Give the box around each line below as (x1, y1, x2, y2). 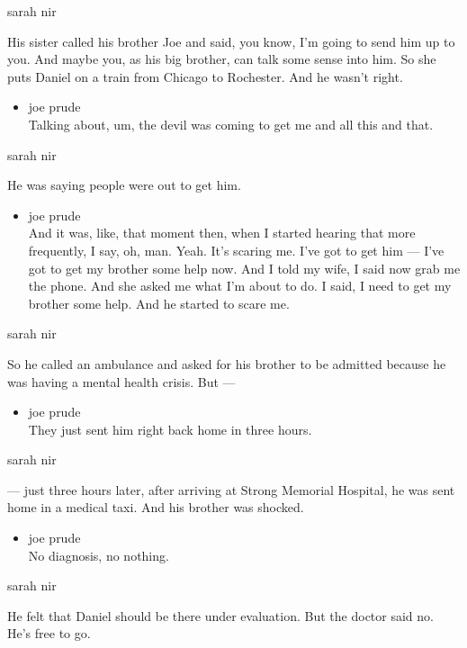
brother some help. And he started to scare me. (28, 293, 290, 312)
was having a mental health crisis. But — (7, 372, 236, 391)
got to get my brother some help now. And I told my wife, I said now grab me (28, 258, 461, 277)
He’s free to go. (7, 624, 91, 643)
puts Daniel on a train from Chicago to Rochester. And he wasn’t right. (7, 67, 403, 85)
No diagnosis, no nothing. (28, 545, 169, 564)
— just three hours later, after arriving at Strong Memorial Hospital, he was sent (7, 480, 455, 499)
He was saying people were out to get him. (7, 175, 241, 194)
